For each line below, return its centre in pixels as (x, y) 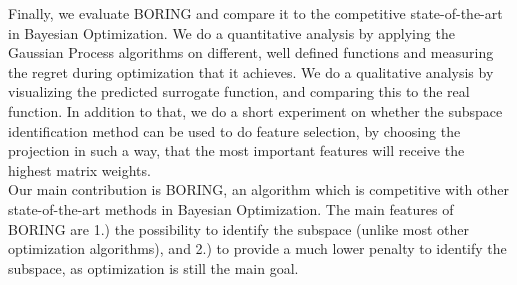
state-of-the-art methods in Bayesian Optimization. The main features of (231, 208)
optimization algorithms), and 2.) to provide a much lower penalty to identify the (257, 248)
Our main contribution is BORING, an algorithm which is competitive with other (258, 189)
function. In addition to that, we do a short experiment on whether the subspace (255, 110)
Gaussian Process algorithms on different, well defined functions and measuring (251, 52)
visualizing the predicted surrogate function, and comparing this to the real (239, 91)
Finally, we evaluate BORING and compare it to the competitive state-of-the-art (255, 13)
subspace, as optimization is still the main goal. (153, 267)
